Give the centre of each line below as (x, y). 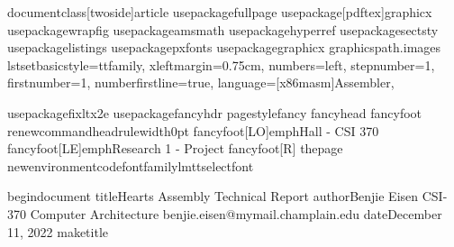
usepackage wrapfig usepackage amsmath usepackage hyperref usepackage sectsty (223, 29)
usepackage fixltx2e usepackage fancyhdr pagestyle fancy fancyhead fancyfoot (215, 112)
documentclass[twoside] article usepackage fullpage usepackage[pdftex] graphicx (220, 12)
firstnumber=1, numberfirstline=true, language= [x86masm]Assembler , (201, 82)
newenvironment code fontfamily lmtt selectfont (131, 165)
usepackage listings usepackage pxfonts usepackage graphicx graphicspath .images (224, 47)
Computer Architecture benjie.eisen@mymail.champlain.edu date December (236, 213)
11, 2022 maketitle (58, 231)
